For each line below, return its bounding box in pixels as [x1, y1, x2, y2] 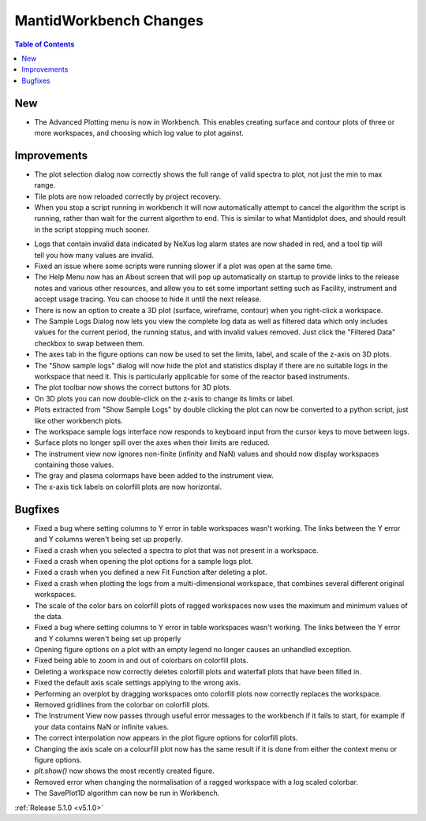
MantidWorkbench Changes [14, 12, 204, 29]
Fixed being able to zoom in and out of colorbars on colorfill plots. [34, 655, 248, 666]
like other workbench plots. [34, 416, 124, 425]
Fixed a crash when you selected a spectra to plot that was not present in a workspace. [34, 545, 319, 555]
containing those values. [34, 460, 114, 469]
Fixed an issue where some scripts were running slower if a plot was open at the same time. [34, 261, 333, 271]
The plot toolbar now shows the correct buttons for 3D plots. [34, 383, 232, 392]
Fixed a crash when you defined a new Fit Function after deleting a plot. [34, 568, 267, 577]
